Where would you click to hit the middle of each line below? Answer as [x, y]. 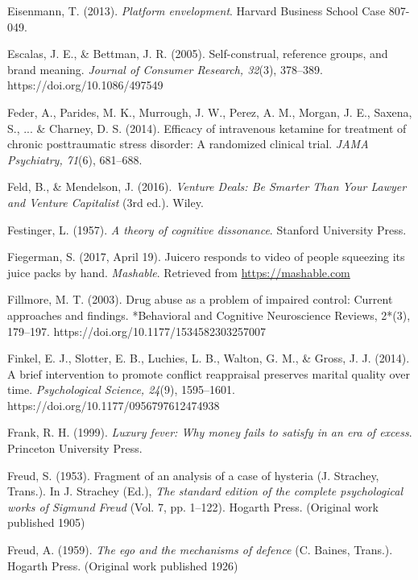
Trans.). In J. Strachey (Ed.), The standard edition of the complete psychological [205, 491]
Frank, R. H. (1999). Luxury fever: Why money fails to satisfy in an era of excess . [210, 432]
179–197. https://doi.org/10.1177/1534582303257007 [137, 331]
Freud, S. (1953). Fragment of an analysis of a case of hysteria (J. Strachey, [193, 475]
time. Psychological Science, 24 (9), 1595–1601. [121, 389]
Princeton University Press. [75, 448]
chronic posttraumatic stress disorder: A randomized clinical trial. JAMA [188, 144]
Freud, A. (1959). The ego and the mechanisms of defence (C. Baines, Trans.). [200, 550]
